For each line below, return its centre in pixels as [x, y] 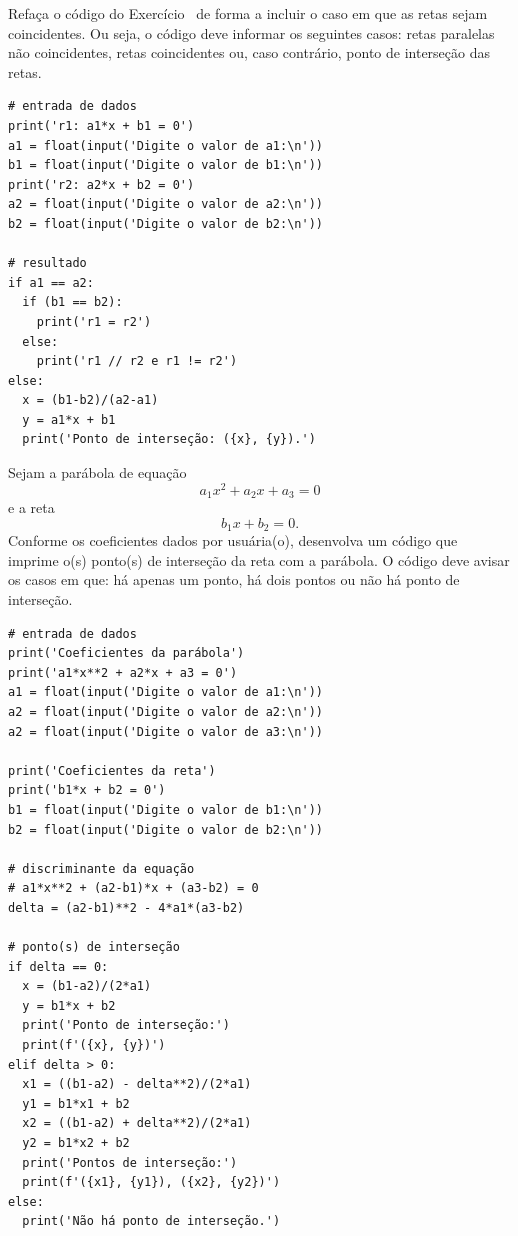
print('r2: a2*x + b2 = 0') [101, 184]
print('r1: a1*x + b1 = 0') [101, 125]
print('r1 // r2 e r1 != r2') [137, 361]
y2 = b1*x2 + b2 [76, 1143]
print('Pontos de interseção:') [130, 1162]
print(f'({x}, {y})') [94, 1045]
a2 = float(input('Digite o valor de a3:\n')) [165, 731]
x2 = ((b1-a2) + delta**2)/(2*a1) [137, 1123]
